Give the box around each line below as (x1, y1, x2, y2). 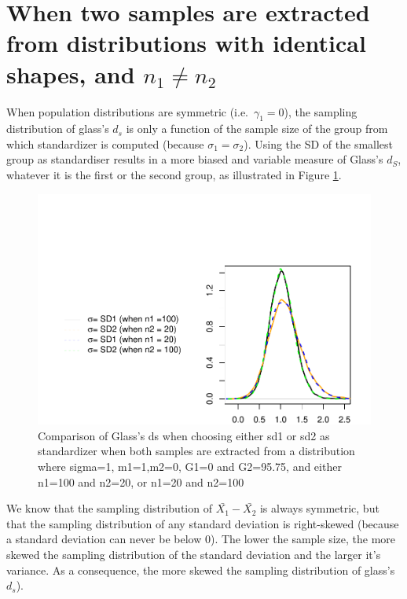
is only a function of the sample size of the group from (126, 120, 388, 137)
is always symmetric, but (259, 500, 379, 516)
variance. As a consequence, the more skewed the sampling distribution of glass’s (6, 561, 395, 578)
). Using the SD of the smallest (244, 135, 394, 152)
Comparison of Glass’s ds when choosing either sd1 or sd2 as (38, 427, 330, 443)
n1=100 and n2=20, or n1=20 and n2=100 (38, 473, 244, 490)
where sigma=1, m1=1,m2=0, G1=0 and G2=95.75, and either (38, 458, 342, 474)
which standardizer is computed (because (6, 135, 204, 152)
